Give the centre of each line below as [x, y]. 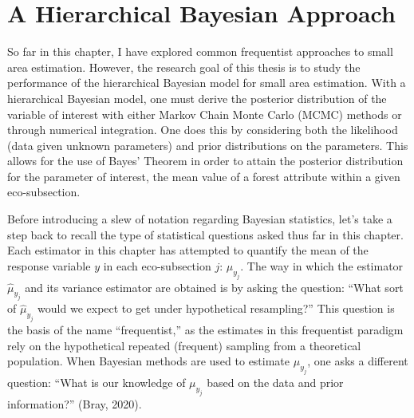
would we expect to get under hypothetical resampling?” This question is [216, 308]
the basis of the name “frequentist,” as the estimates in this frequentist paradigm [205, 330]
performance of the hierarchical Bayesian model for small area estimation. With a [207, 83]
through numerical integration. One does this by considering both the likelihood [203, 130]
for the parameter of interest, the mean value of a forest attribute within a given [204, 176]
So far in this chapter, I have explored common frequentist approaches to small [200, 51]
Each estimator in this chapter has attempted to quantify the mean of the [188, 250]
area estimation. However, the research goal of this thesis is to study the [184, 67]
